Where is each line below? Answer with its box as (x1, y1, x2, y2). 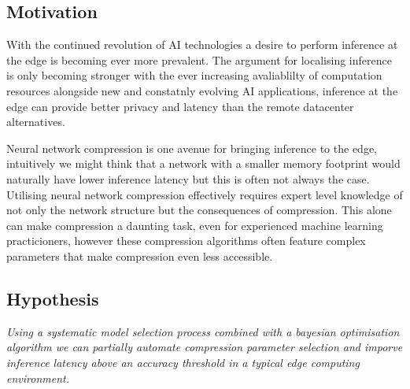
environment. (6, 369, 69, 386)
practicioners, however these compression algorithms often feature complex (6, 232, 366, 249)
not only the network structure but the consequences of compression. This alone (6, 202, 392, 218)
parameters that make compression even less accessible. (6, 247, 273, 264)
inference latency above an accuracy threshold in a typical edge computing (6, 354, 360, 370)
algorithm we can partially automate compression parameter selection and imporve (6, 339, 403, 355)
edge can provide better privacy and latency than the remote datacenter (6, 98, 354, 114)
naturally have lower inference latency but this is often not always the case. (6, 170, 370, 187)
